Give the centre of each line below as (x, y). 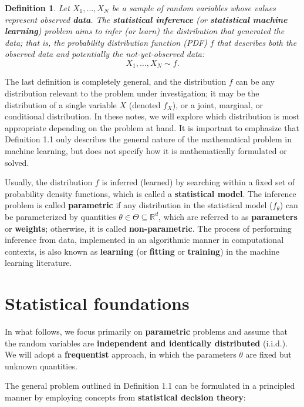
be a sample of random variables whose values (194, 8)
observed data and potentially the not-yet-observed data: (105, 54)
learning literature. (38, 263)
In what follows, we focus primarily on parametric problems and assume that (146, 331)
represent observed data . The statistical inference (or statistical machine (146, 19)
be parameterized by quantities (60, 216)
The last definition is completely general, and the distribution (116, 81)
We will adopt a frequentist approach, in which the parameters (121, 354)
